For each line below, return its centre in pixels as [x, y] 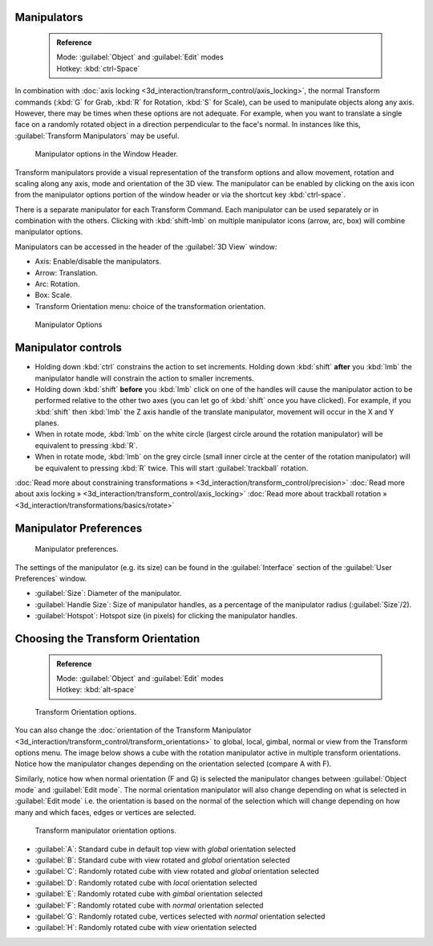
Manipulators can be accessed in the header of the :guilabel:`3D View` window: [146, 247]
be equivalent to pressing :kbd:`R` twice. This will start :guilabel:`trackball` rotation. [172, 468]
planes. [47, 423]
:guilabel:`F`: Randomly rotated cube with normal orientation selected [149, 905]
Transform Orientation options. [85, 712]
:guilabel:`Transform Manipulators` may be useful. [97, 136]
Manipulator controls [68, 348]
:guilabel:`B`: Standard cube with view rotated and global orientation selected [162, 860]
